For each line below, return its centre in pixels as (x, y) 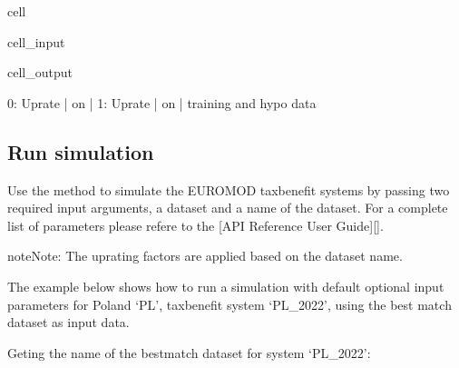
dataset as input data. (68, 322)
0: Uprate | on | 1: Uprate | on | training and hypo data (162, 102)
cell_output (40, 72)
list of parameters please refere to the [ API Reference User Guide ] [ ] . (195, 225)
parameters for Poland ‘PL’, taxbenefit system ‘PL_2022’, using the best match (229, 304)
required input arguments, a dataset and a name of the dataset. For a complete (228, 208)
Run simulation (81, 151)
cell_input (36, 41)
